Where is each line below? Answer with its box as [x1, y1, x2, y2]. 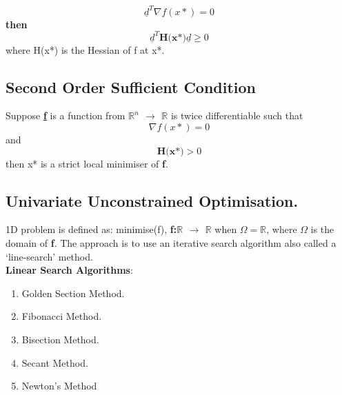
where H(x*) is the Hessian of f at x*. [6, 42, 165, 57]
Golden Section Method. [21, 285, 125, 300]
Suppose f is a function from [6, 108, 125, 123]
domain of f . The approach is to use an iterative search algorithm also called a [6, 235, 336, 250]
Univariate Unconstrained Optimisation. [6, 190, 299, 211]
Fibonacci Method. [21, 309, 102, 323]
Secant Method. [21, 355, 88, 369]
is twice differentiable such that [170, 108, 303, 123]
